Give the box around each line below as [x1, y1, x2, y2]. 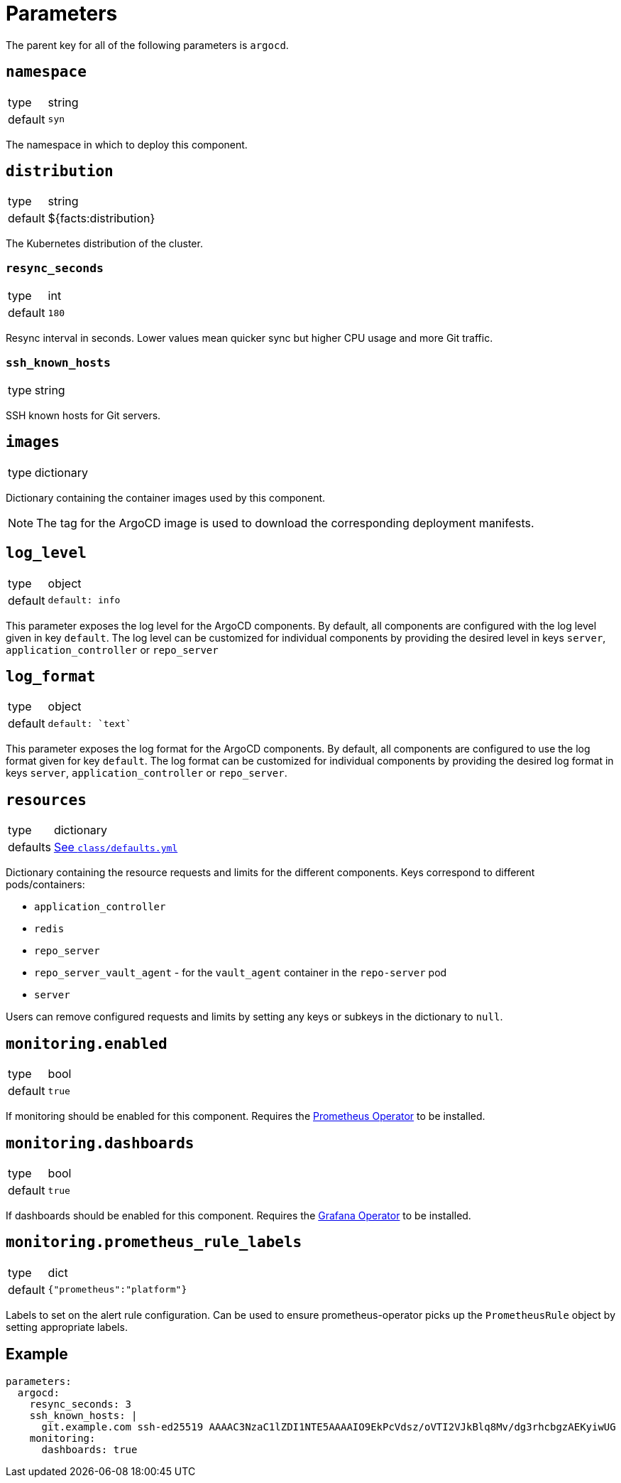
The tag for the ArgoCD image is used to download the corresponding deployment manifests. [36, 515, 534, 530]
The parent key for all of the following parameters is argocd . [6, 38, 289, 51]
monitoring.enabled [6, 1035, 167, 1052]
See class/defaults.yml [53, 840, 178, 855]
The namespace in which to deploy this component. [6, 138, 248, 151]
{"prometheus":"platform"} [48, 1284, 187, 1295]
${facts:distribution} [48, 211, 155, 226]
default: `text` [48, 718, 131, 729]
